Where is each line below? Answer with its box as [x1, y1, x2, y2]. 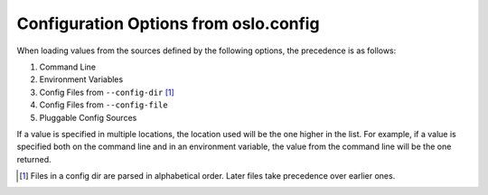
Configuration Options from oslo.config [16, 14, 320, 33]
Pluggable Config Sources [39, 112, 137, 123]
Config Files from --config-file [39, 99, 168, 110]
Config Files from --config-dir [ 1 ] [39, 87, 175, 97]
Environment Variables [39, 74, 124, 85]
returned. [16, 153, 52, 164]
